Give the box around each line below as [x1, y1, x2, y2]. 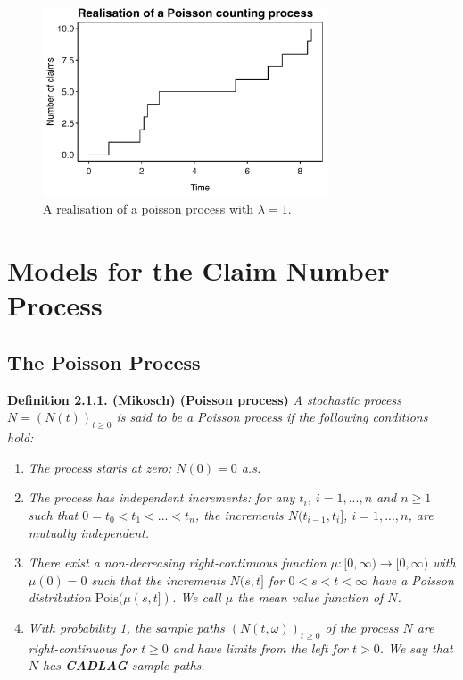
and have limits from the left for [172, 638, 348, 657]
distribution [28, 588, 91, 607]
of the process [325, 617, 399, 636]
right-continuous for [28, 638, 137, 657]
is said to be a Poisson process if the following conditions [116, 407, 428, 426]
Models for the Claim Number [7, 252, 390, 289]
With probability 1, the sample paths [28, 617, 225, 636]
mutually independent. [28, 523, 150, 541]
